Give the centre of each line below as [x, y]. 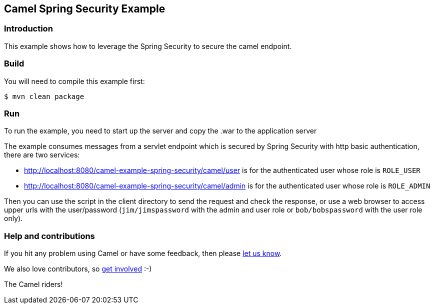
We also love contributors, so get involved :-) [78, 269]
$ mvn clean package [44, 96]
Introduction [28, 29]
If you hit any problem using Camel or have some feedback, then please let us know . [143, 253]
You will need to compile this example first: [74, 81]
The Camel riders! [33, 284]
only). [13, 218]
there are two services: [42, 155]
